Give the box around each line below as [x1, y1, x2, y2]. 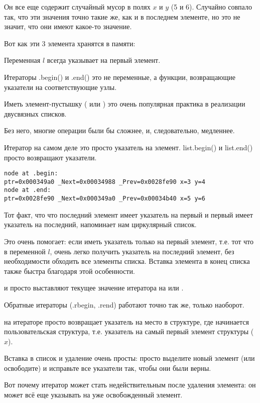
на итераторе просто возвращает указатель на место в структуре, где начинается [4, 316, 249, 327]
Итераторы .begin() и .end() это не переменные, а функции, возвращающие [4, 71, 236, 82]
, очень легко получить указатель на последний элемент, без [50, 246, 234, 256]
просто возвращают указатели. [4, 152, 97, 162]
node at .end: [4, 186, 51, 194]
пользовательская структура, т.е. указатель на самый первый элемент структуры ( [4, 326, 254, 337]
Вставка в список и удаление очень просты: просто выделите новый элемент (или [4, 353, 255, 363]
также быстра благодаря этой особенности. [4, 265, 135, 276]
